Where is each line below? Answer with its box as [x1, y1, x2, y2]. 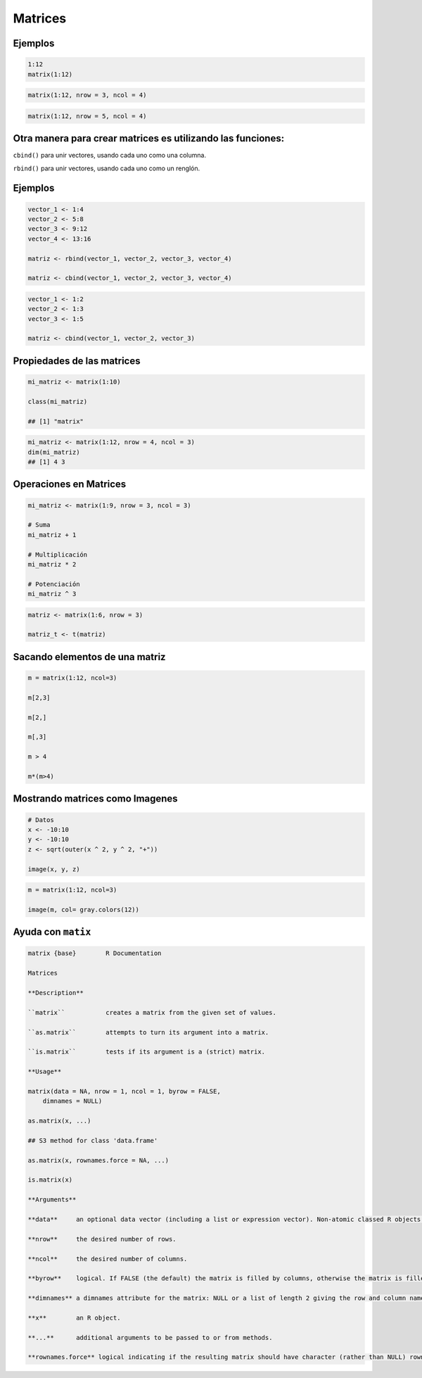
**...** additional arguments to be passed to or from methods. [27, 1334, 273, 1341]
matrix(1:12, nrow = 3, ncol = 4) [27, 91, 147, 99]
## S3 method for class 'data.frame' [27, 1137, 158, 1144]
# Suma [27, 521, 51, 529]
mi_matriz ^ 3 [27, 590, 77, 598]
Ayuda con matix [13, 926, 91, 938]
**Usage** [27, 1068, 62, 1076]
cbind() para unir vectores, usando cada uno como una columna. [13, 151, 207, 160]
